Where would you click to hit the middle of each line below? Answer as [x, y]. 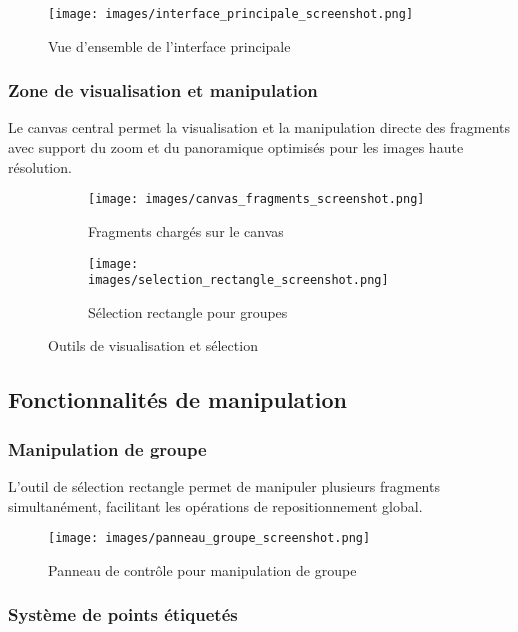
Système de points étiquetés [123, 614]
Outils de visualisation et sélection [153, 345]
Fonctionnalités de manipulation [177, 399]
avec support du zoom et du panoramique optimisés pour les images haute [236, 147]
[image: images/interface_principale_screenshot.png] [231, 14]
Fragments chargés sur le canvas [186, 230]
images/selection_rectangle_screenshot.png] [238, 280]
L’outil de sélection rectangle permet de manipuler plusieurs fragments [224, 486]
